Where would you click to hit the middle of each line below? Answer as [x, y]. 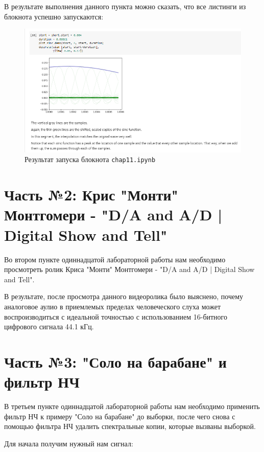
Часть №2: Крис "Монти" [91, 195]
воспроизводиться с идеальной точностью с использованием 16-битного [116, 316]
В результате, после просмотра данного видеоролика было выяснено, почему [124, 296]
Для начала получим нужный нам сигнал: [69, 443]
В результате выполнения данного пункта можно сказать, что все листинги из [125, 6]
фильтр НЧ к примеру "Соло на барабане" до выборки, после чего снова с [120, 416]
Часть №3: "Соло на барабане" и [115, 361]
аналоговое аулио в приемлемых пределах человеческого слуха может [113, 306]
